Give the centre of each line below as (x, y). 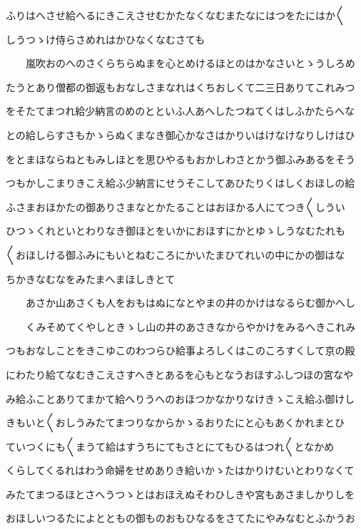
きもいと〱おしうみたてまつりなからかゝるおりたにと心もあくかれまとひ (176, 422)
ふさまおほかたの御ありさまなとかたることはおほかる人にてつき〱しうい (176, 206)
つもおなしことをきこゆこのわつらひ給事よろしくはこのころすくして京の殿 (180, 350)
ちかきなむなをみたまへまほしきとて (91, 278)
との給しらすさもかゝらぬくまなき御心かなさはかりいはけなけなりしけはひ (180, 134)
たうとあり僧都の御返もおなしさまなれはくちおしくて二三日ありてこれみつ (180, 87)
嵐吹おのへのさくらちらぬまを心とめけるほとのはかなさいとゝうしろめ (190, 63)
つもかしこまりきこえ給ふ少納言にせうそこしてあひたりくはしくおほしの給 (180, 183)
